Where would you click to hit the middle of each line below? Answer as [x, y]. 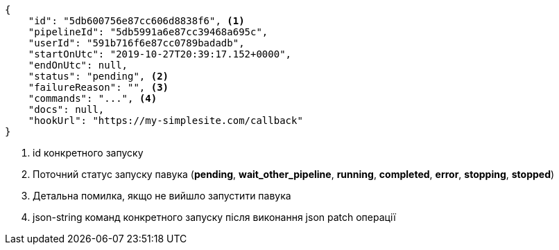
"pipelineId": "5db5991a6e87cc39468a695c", [148, 32]
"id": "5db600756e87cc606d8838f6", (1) [136, 21]
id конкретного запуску [88, 153]
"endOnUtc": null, [78, 65]
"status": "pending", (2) [98, 76]
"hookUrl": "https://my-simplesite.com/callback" [165, 120]
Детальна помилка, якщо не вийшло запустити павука [162, 196]
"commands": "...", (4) [93, 98]
